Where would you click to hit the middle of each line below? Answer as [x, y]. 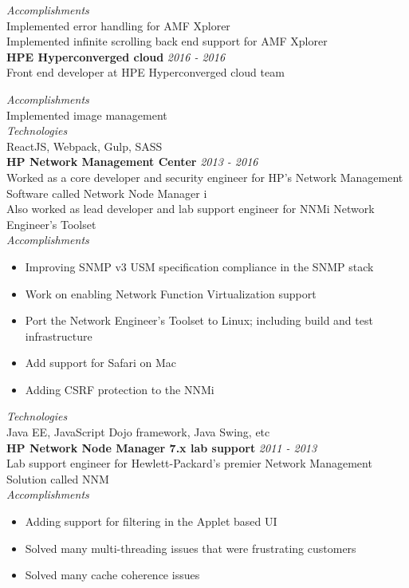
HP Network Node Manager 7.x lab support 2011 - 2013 [162, 447]
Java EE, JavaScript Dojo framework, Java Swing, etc [138, 432]
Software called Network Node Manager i [107, 193]
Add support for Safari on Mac [101, 363]
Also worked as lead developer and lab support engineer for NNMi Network [191, 209]
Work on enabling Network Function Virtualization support [171, 293]
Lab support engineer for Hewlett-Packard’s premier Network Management [189, 463]
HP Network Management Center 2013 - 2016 [132, 162]
